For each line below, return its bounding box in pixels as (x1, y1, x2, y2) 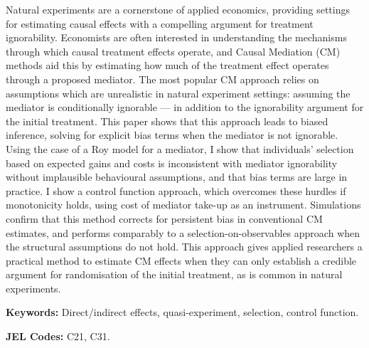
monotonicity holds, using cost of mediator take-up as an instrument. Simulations (6, 197, 361, 212)
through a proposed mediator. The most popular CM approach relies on (6, 71, 319, 86)
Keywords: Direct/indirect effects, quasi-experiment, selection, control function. (6, 305, 359, 320)
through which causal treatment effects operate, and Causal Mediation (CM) (6, 43, 341, 58)
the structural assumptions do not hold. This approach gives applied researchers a (6, 239, 363, 254)
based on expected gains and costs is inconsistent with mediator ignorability (6, 155, 338, 170)
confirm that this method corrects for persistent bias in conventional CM (6, 211, 323, 226)
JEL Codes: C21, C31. (6, 329, 110, 344)
